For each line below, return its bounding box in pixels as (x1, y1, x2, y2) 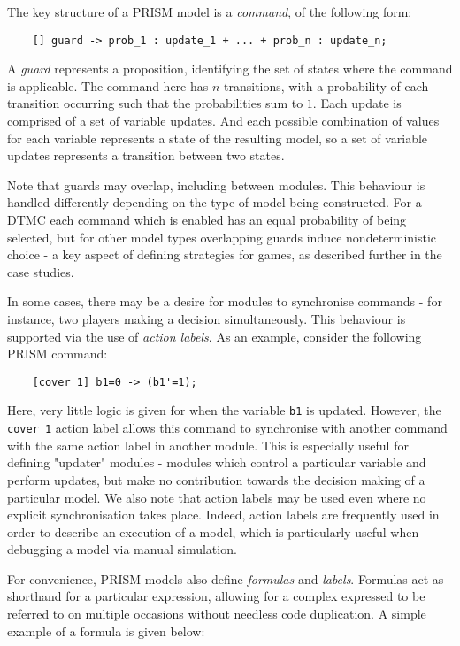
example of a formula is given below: (7, 621, 205, 640)
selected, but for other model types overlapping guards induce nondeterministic (7, 227, 437, 246)
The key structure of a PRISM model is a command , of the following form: (7, 3, 412, 20)
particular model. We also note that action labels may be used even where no (7, 488, 426, 506)
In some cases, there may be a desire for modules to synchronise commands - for (7, 292, 442, 311)
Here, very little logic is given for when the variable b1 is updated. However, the (7, 401, 441, 419)
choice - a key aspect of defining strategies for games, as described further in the (7, 245, 442, 264)
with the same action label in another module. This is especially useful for (7, 435, 409, 454)
